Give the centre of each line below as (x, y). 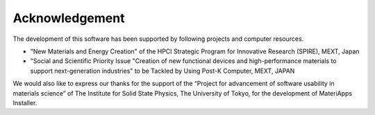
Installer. (25, 103)
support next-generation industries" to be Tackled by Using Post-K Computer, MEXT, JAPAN (162, 71)
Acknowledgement (69, 18)
